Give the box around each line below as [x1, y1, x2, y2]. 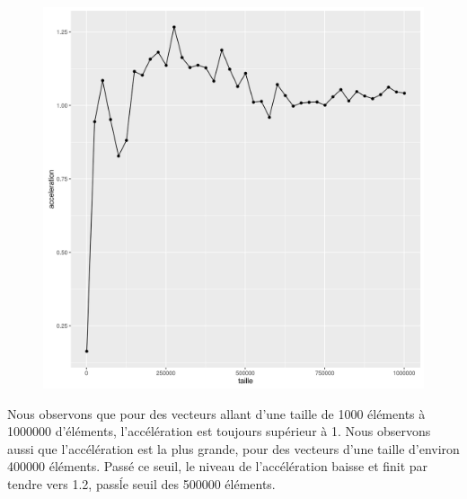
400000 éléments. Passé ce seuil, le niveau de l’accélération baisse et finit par [7, 457, 428, 476]
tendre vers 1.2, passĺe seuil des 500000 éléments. [7, 474, 276, 493]
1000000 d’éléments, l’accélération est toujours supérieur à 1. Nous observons [7, 422, 431, 441]
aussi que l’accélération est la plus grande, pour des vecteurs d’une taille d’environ [7, 439, 460, 458]
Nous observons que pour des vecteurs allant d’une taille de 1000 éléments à [7, 404, 426, 423]
